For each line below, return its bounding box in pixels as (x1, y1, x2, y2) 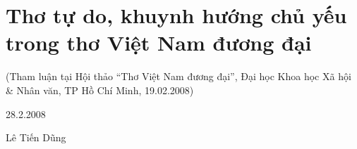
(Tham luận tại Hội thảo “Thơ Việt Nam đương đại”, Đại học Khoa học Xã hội (6, 69, 351, 84)
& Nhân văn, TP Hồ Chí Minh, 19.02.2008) (6, 82, 194, 97)
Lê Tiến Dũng (6, 130, 66, 145)
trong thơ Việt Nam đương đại (6, 28, 312, 57)
